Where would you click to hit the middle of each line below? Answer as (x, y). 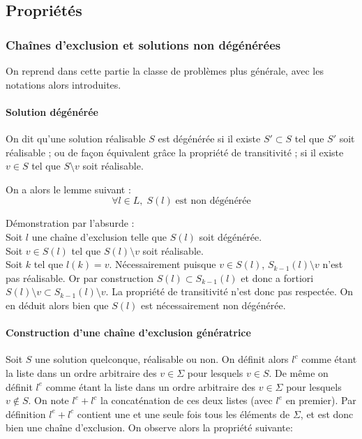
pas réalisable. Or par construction (80, 277)
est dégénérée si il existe (209, 138)
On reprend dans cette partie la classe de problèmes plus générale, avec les (165, 70)
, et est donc (327, 414)
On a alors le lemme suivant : (68, 189)
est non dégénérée (213, 201)
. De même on (299, 372)
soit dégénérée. (231, 236)
